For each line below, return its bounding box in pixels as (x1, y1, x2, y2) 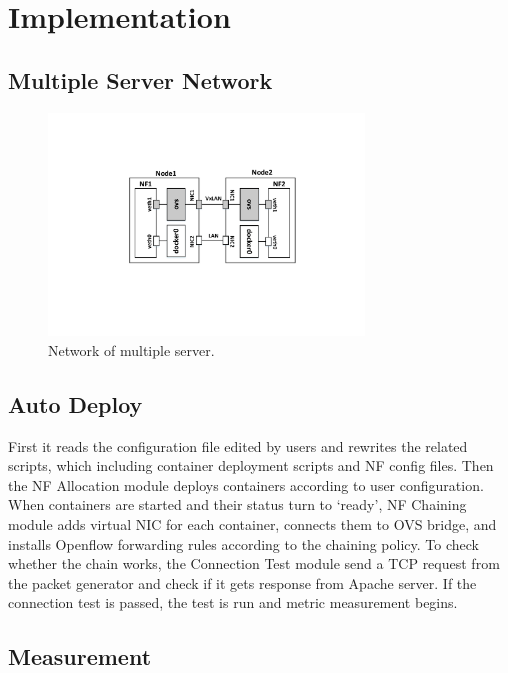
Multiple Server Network (8, 64, 273, 95)
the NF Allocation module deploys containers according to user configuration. (8, 474, 484, 495)
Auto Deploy (8, 388, 143, 419)
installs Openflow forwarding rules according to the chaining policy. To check (8, 533, 479, 554)
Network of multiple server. (48, 339, 215, 360)
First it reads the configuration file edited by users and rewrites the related (8, 435, 468, 456)
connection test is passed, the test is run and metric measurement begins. (8, 592, 458, 613)
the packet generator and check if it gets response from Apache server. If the (8, 572, 477, 593)
